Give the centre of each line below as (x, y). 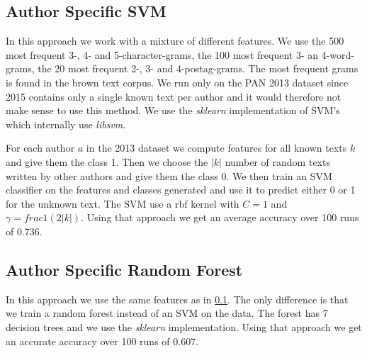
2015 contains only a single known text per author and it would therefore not (174, 96)
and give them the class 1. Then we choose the (107, 161)
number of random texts (277, 161)
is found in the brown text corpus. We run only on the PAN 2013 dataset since (177, 82)
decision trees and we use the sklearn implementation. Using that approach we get (184, 326)
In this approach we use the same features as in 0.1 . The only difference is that (177, 299)
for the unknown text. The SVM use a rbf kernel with (123, 203)
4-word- (338, 54)
